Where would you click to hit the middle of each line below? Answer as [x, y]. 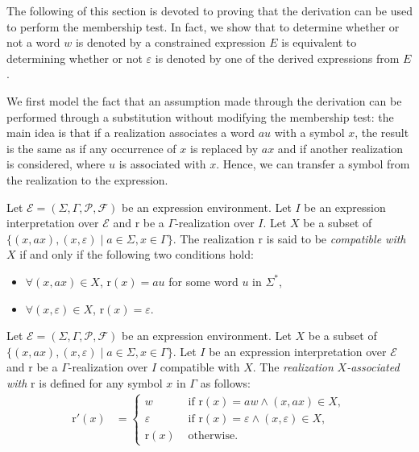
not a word [33, 42]
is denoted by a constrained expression [170, 42]
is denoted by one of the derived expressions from [277, 58]
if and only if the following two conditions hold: [137, 254]
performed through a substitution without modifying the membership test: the [200, 116]
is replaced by [224, 148]
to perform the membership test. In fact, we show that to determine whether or [203, 26]
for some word [203, 281]
